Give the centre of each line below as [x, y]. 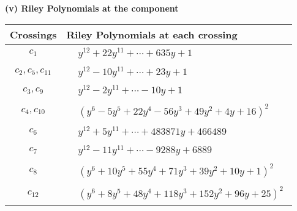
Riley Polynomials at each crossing [152, 34]
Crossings [33, 34]
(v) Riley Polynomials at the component [92, 8]
